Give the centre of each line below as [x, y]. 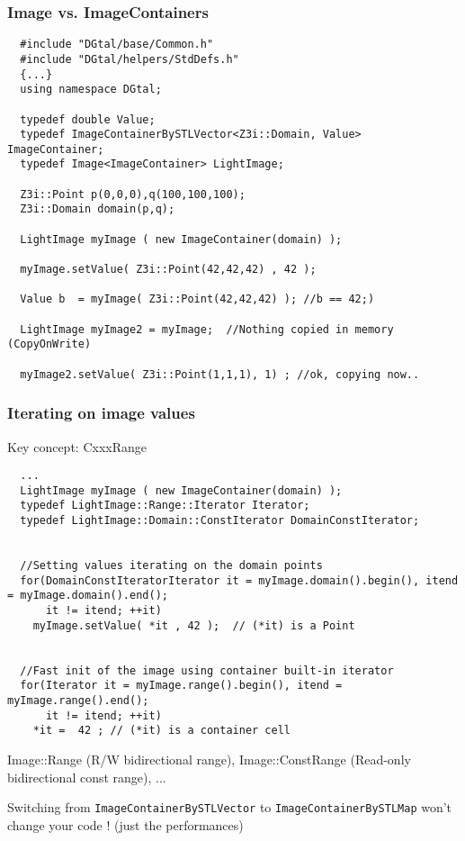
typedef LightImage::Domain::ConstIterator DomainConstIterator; [220, 521]
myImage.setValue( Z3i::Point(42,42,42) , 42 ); [168, 270]
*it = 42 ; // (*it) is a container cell [161, 731]
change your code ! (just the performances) [125, 824]
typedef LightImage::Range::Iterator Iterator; [165, 506]
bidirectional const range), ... [87, 777]
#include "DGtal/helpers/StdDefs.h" [130, 59]
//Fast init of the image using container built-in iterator [207, 670]
